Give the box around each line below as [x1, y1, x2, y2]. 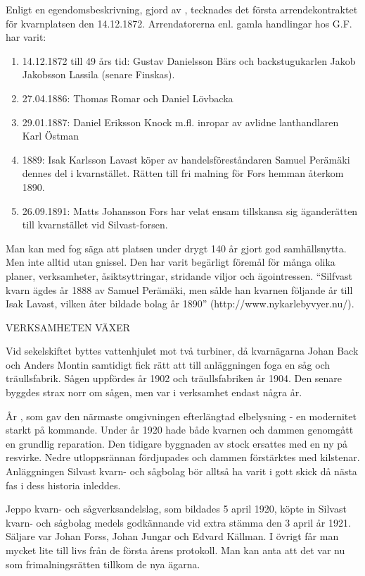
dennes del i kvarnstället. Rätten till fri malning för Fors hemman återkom [22, 166, 344, 180]
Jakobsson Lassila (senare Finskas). [22, 67, 175, 82]
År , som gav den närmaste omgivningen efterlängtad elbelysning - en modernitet [6, 408, 357, 423]
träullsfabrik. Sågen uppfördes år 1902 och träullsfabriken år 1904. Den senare [6, 371, 342, 386]
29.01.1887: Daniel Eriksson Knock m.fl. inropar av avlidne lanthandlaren [22, 114, 339, 129]
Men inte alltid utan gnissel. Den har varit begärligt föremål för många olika [6, 255, 335, 269]
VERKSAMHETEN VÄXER [6, 319, 130, 334]
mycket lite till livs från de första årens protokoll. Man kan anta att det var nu [6, 543, 345, 557]
